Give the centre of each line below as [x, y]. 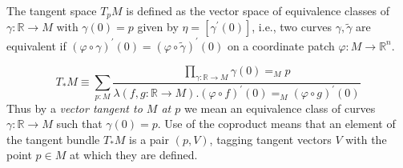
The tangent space [52, 10]
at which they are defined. [133, 155]
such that [79, 124]
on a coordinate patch [281, 45]
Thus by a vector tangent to [75, 108]
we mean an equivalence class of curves [280, 108]
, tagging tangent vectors [270, 139]
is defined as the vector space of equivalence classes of [258, 10]
